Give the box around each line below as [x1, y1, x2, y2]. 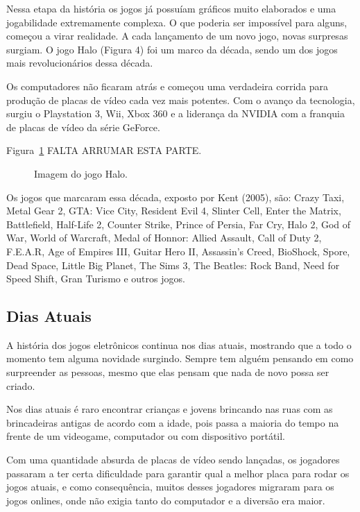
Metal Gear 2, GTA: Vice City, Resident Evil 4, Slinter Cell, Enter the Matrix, [6, 203, 341, 218]
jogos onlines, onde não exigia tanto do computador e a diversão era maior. [6, 493, 325, 507]
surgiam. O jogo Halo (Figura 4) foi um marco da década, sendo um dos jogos [6, 42, 338, 56]
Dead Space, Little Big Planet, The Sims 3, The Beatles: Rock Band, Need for [6, 257, 340, 272]
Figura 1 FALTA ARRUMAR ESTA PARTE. [6, 143, 202, 157]
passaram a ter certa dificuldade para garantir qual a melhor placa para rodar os [6, 466, 350, 480]
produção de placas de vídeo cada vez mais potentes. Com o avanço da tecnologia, [6, 92, 355, 107]
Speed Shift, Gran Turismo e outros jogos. [6, 271, 185, 286]
